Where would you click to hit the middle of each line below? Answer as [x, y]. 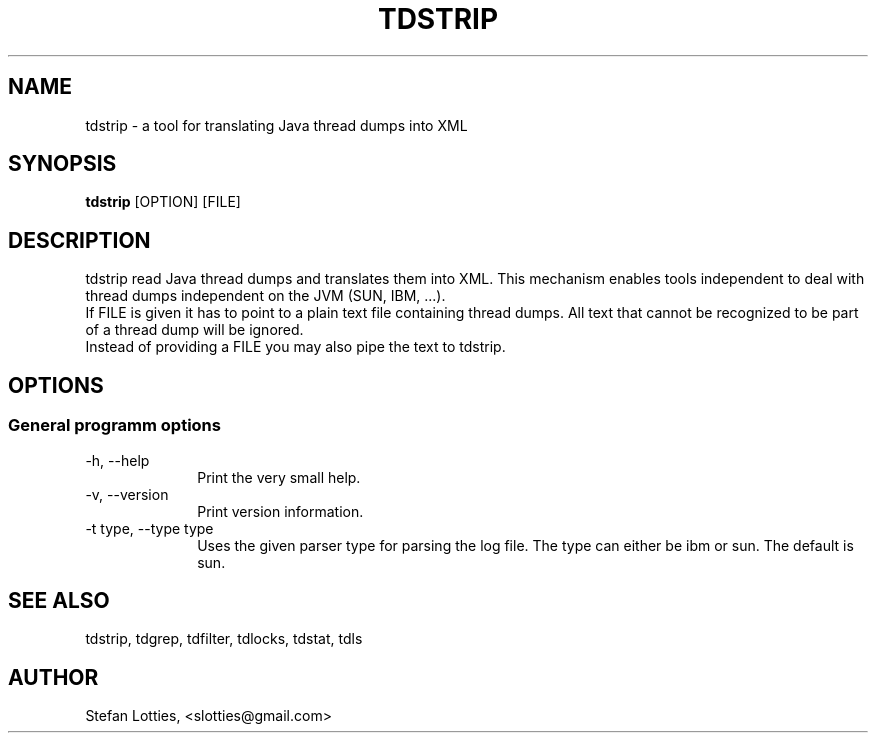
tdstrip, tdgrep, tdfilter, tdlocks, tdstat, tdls [224, 639]
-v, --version [127, 494]
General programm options [114, 425]
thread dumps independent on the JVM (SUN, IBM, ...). [265, 296]
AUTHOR [53, 677]
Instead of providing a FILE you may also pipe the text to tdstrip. [295, 347]
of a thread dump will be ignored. [194, 330]
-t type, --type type [149, 528]
